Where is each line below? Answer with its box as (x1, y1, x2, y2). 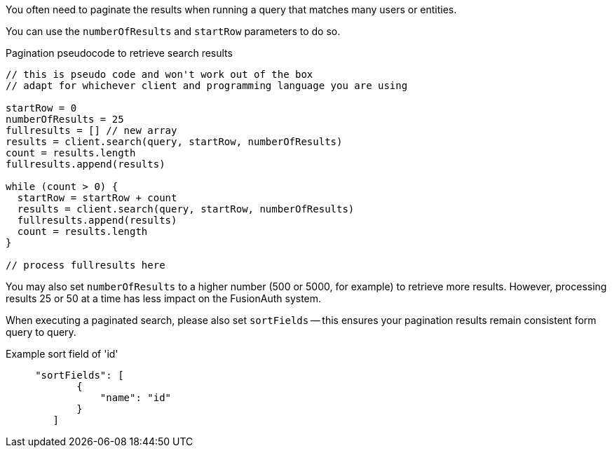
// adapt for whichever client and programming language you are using (6, 80, 408, 91)
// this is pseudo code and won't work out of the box (6, 69, 313, 80)
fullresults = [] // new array (6, 125, 177, 136)
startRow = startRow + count (17, 192, 177, 203)
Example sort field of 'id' (6, 348, 118, 360)
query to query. (6, 326, 76, 338)
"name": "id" (100, 392, 172, 403)
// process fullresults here (6, 259, 165, 271)
